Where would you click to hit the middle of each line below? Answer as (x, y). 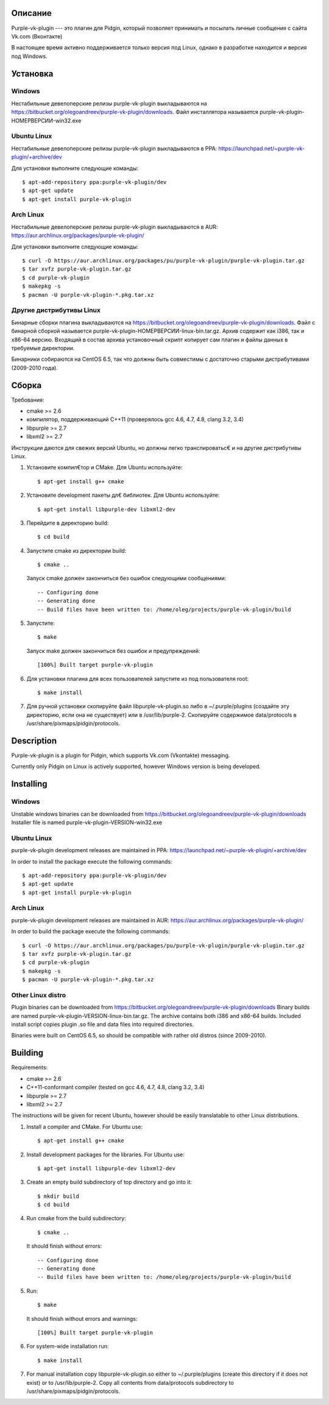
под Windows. (30, 56)
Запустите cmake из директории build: (76, 550)
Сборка (27, 385)
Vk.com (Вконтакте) (37, 36)
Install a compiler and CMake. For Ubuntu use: (85, 1126)
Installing (30, 784)
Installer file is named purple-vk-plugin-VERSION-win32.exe (87, 822)
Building (27, 1053)
